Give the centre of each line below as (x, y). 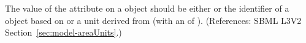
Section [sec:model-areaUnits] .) (63, 32)
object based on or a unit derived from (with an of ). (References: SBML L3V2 (153, 20)
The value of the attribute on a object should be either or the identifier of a (147, 8)
